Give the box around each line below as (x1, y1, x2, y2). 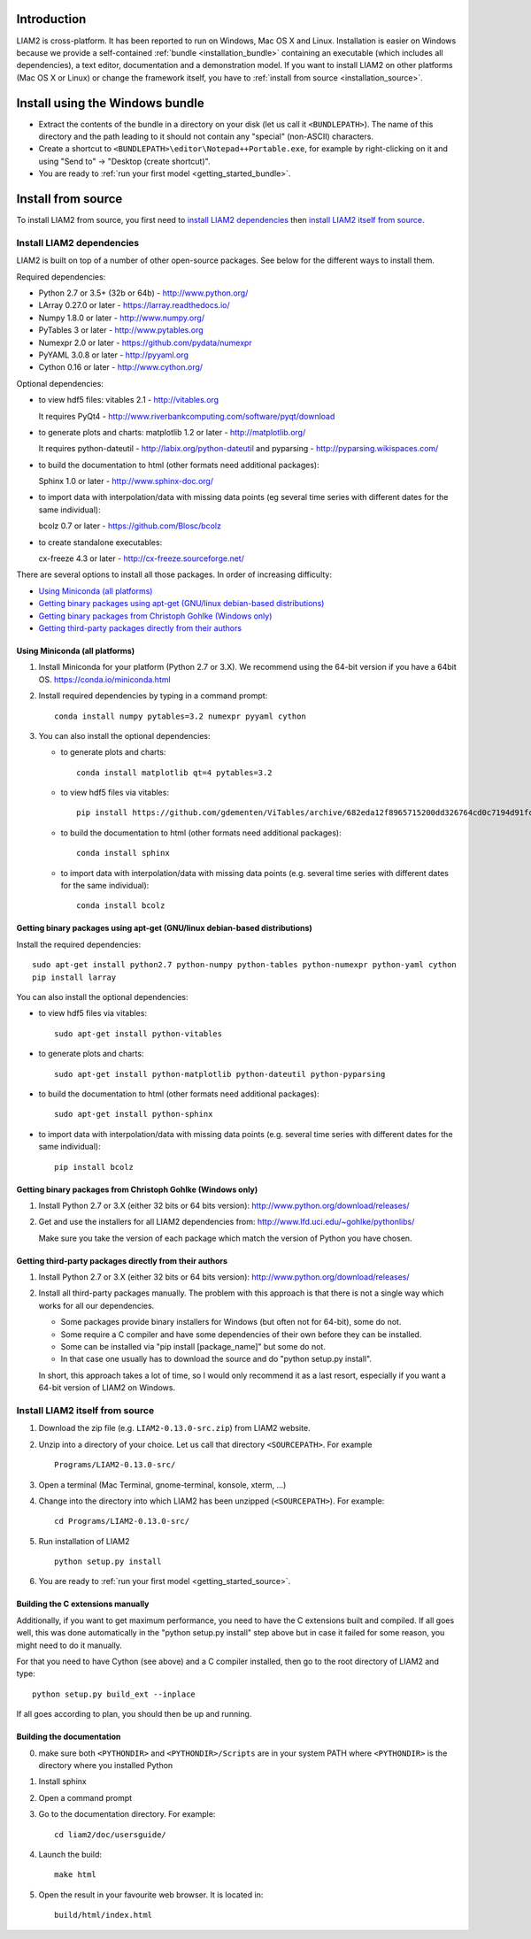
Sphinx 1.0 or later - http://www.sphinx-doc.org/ (38, 476, 214, 487)
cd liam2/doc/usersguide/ (54, 1829, 167, 1840)
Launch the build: (38, 1849, 102, 1859)
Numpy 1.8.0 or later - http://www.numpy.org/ (38, 312, 205, 323)
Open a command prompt (38, 1792, 133, 1803)
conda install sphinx (76, 848, 170, 858)
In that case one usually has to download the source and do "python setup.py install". (60, 1354, 372, 1365)
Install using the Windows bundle (16, 96, 205, 111)
